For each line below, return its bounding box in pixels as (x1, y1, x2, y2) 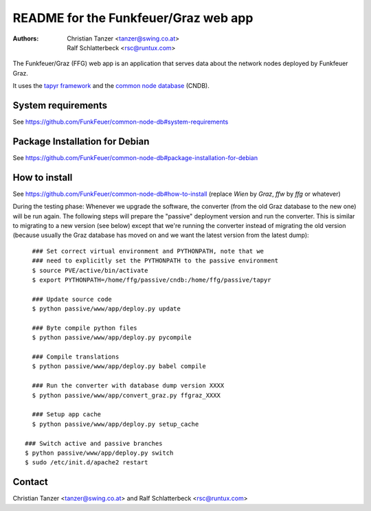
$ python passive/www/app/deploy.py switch (25, 448, 174, 457)
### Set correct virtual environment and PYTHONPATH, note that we (32, 247, 265, 255)
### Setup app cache (32, 411, 102, 418)
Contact (12, 476, 48, 488)
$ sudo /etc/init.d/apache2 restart (25, 459, 148, 466)
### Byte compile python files (32, 323, 137, 332)
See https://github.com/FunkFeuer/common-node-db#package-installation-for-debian (12, 153, 258, 161)
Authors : (12, 34, 39, 43)
